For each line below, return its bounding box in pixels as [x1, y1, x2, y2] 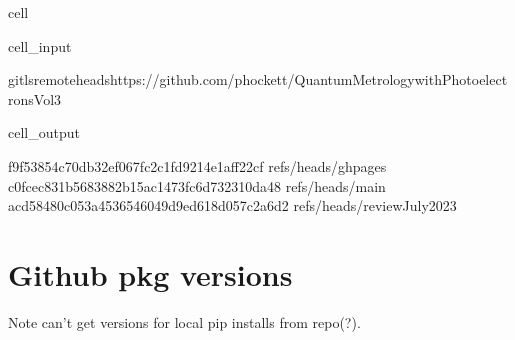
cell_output [8, 122, 80, 143]
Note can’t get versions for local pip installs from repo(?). [8, 311, 361, 332]
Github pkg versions [8, 253, 293, 294]
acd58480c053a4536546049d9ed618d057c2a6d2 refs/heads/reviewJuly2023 [8, 195, 457, 216]
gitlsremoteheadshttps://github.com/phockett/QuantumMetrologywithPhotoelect [8, 69, 508, 90]
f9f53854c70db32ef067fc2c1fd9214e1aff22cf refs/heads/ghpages [8, 155, 387, 176]
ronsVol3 [8, 88, 62, 109]
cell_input [8, 35, 72, 56]
